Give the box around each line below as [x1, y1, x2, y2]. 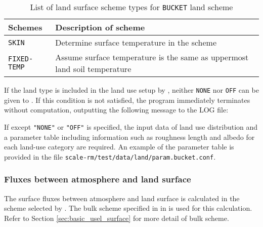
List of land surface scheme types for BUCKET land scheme [30, 1, 233, 13]
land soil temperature [55, 63, 131, 74]
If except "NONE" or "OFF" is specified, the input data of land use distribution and [4, 121, 258, 132]
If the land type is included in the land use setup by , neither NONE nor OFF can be [4, 85, 259, 95]
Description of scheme [55, 21, 145, 33]
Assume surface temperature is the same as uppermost [55, 51, 249, 63]
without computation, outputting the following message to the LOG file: [4, 104, 229, 115]
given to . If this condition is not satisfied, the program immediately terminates [4, 94, 250, 105]
